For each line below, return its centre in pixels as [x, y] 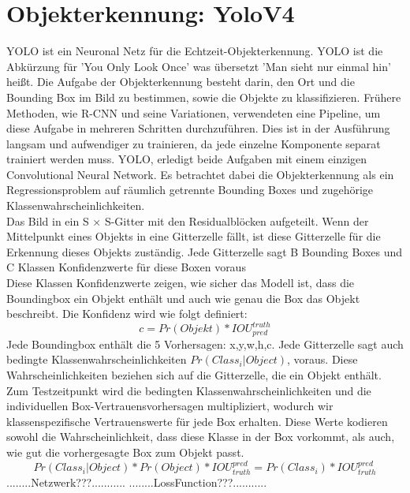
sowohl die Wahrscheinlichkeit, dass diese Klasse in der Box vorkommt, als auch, [201, 437]
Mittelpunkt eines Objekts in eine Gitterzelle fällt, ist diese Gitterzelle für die [194, 236]
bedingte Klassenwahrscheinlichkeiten [97, 359]
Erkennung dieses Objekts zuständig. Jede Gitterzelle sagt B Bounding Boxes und [205, 251]
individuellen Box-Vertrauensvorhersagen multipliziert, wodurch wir [170, 406]
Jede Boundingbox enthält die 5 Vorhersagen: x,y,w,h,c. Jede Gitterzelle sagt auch [205, 344]
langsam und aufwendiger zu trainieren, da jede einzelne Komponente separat [194, 143]
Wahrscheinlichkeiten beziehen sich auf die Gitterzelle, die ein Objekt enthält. [194, 374]
